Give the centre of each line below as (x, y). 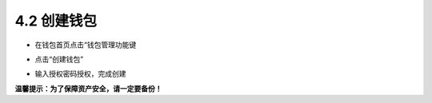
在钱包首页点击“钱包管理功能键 (86, 45)
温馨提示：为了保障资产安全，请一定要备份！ (88, 89)
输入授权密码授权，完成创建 (80, 74)
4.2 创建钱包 (56, 21)
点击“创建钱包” (59, 59)
